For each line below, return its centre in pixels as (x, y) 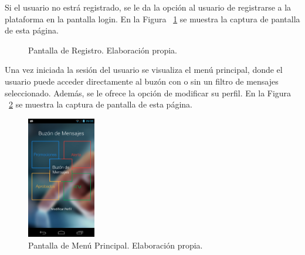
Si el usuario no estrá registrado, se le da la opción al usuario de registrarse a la (148, 7)
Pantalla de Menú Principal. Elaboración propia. (116, 245)
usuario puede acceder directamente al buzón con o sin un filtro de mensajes (142, 81)
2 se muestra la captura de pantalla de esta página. (101, 104)
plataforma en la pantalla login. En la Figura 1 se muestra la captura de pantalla (152, 19)
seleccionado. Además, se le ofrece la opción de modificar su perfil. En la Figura (148, 93)
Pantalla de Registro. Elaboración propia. (103, 50)
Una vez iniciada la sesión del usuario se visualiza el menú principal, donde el (144, 70)
